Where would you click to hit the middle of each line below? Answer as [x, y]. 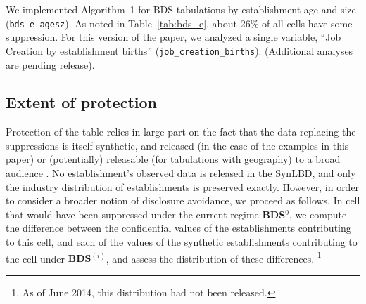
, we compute [318, 214]
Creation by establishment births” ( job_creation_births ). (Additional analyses [179, 50]
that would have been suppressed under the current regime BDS [146, 214]
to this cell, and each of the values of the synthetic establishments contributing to [182, 242]
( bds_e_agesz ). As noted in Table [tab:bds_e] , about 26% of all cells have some [179, 23]
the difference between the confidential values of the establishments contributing [178, 228]
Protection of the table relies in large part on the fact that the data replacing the [181, 132]
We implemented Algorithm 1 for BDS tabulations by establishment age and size [181, 9]
